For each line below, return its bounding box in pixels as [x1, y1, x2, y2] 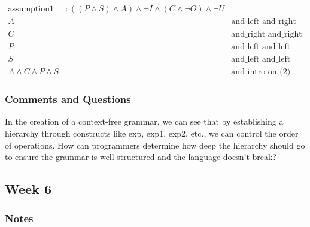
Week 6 [5, 180, 51, 198]
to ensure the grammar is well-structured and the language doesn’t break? [5, 150, 276, 163]
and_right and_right [231, 30, 302, 39]
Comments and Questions [5, 92, 131, 107]
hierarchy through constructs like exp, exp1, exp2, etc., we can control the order [5, 127, 299, 139]
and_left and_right [231, 17, 296, 26]
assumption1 [8, 5, 54, 14]
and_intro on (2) [231, 68, 291, 77]
